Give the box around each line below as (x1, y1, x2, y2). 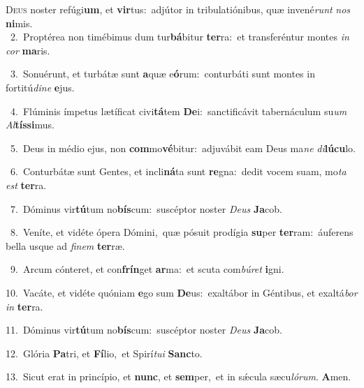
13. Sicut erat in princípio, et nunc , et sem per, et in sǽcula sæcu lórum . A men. (6, 369, 351, 384)
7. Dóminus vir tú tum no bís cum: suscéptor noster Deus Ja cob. (10, 201, 282, 216)
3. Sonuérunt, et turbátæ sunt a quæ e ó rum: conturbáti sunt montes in (10, 66, 315, 81)
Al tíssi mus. (6, 117, 54, 132)
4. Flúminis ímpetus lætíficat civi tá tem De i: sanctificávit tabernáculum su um (10, 103, 347, 118)
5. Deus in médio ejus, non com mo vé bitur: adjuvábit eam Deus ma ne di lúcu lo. (10, 140, 356, 155)
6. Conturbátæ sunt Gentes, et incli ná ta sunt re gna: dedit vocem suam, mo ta (10, 164, 347, 179)
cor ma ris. (6, 43, 50, 57)
